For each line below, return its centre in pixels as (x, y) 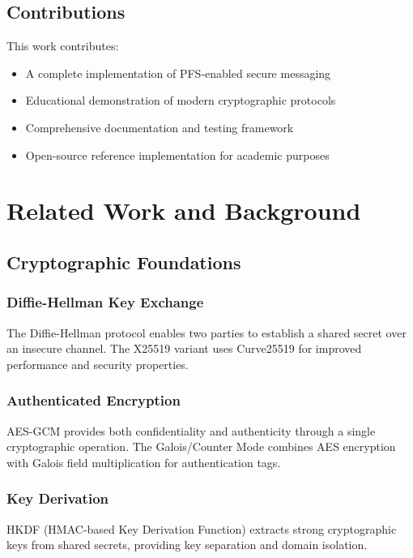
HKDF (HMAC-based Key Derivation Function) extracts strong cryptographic (202, 528)
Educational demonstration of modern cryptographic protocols (181, 100)
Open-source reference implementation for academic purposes (177, 155)
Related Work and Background (184, 210)
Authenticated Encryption (94, 400)
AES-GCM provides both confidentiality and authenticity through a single (191, 430)
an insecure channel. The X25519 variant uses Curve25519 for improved (184, 348)
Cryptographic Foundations (124, 262)
